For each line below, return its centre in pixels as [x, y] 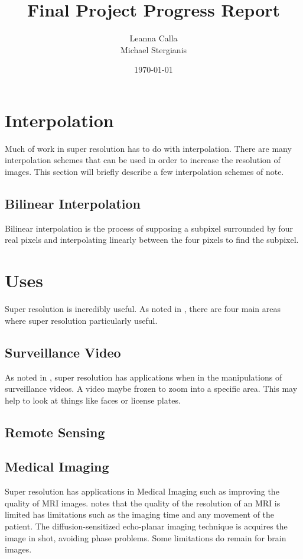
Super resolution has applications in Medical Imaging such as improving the [142, 491]
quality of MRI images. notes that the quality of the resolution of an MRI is [143, 503]
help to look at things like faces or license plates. [93, 400]
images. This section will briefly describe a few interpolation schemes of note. [144, 172]
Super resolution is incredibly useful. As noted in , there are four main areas [143, 309]
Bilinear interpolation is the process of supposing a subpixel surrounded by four [149, 228]
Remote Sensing [55, 432]
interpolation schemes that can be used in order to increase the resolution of [143, 160]
